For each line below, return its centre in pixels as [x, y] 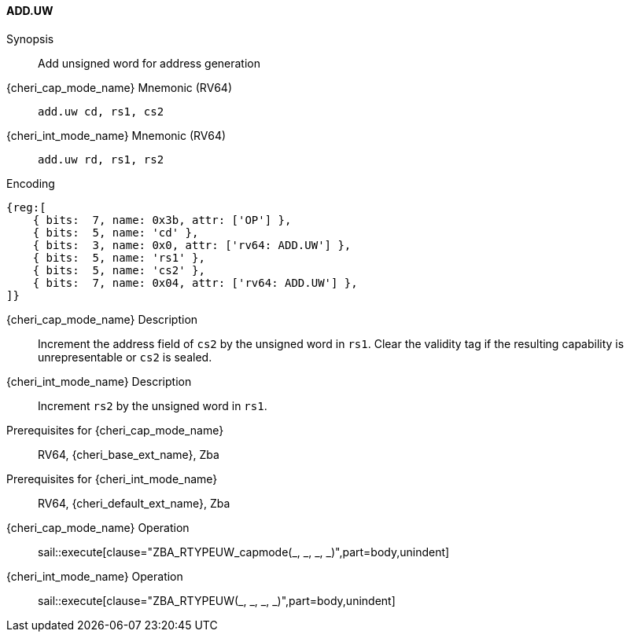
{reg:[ [26, 207]
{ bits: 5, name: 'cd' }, [116, 232]
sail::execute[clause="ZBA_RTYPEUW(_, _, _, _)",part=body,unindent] [217, 600]
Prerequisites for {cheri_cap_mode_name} [115, 430]
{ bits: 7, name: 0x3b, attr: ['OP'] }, [162, 220]
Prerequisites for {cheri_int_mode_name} [112, 478]
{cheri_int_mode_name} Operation [95, 576]
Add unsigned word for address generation [149, 63]
